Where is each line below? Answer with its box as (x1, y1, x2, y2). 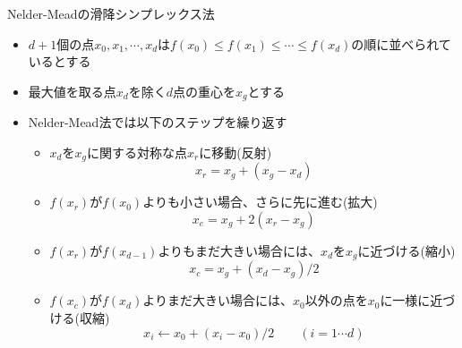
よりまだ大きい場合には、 (142, 291, 293, 310)
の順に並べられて (351, 34, 451, 53)
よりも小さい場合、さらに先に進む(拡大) (142, 192, 378, 211)
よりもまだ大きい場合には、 (158, 241, 321, 259)
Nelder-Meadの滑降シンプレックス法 (7, 4, 215, 22)
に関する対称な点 (86, 142, 187, 161)
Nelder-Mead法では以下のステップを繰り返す (28, 113, 287, 132)
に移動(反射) (199, 142, 272, 161)
